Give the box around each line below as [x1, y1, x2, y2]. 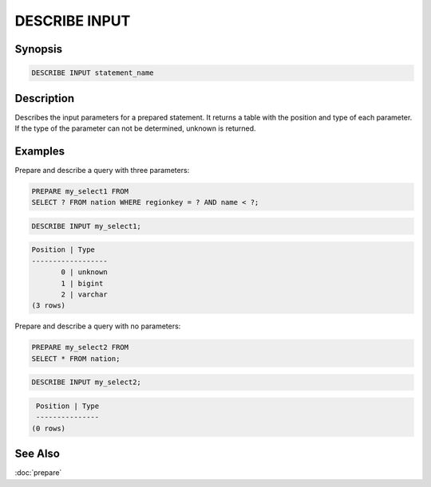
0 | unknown [61, 268, 108, 277]
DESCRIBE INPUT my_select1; [31, 222, 141, 230]
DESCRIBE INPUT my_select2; [31, 378, 141, 387]
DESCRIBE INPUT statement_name [31, 69, 155, 77]
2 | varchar [61, 290, 108, 299]
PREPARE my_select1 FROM [31, 187, 129, 195]
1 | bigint [61, 279, 104, 288]
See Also [14, 447, 60, 461]
